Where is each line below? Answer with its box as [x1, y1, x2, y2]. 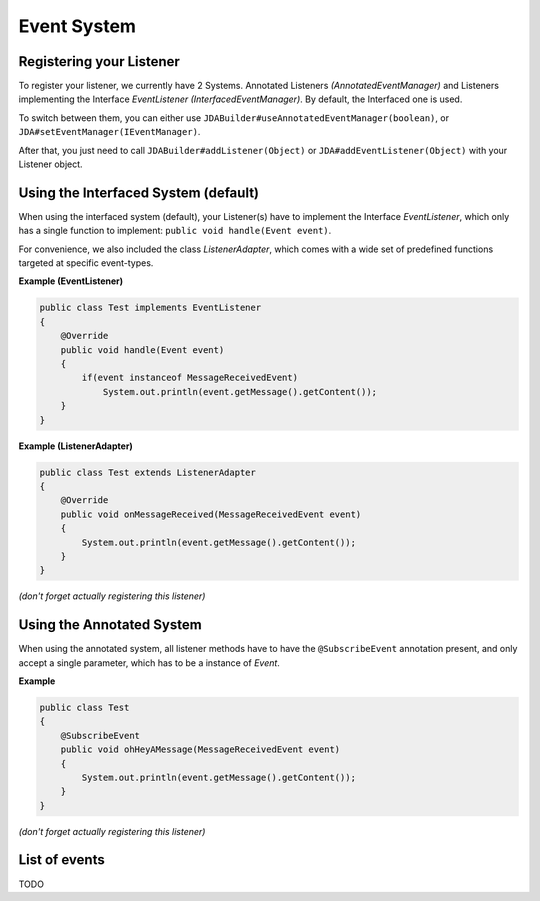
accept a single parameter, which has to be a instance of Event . [18, 656, 280, 669]
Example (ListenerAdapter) [18, 440, 134, 452]
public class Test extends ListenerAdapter [39, 466, 257, 478]
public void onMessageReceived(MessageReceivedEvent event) [60, 508, 362, 520]
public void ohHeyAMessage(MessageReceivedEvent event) [60, 744, 341, 755]
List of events [18, 851, 105, 869]
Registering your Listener [18, 53, 180, 70]
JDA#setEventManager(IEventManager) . [18, 126, 201, 138]
